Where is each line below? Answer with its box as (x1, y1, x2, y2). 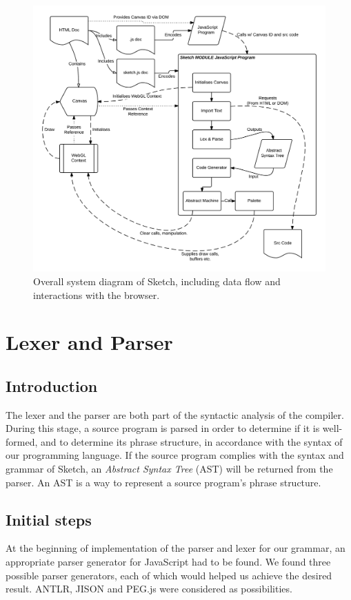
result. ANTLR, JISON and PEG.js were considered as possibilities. (6, 581, 292, 596)
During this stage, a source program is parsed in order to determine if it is (6, 421, 320, 435)
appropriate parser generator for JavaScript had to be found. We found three (6, 555, 331, 569)
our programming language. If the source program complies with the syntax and (6, 448, 344, 462)
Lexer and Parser (6, 328, 173, 356)
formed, (6, 434, 38, 448)
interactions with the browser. (33, 287, 160, 302)
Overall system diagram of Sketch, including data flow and (33, 273, 281, 288)
